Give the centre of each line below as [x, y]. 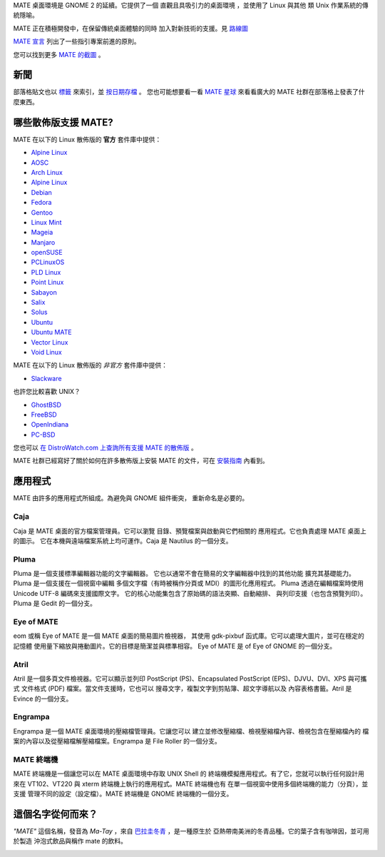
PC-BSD [43, 435]
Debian [42, 192]
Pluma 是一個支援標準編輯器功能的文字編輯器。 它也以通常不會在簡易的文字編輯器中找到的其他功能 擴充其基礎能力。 [184, 574]
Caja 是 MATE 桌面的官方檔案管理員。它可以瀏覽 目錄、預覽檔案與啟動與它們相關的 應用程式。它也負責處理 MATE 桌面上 [190, 531]
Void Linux [46, 352]
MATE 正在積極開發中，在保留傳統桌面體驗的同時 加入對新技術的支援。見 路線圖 [131, 28]
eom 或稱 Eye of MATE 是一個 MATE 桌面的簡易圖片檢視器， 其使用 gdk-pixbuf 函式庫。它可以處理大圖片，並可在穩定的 [189, 636]
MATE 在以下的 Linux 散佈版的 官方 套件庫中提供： [87, 139]
